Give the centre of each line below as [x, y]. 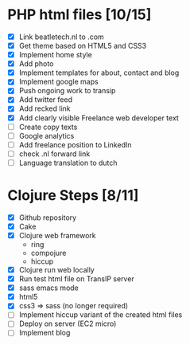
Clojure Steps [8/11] [73, 196]
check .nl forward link [54, 154]
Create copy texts [48, 127]
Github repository [48, 218]
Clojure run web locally [56, 270]
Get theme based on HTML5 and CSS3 [83, 46]
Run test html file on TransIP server [76, 279]
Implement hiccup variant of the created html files [101, 315]
